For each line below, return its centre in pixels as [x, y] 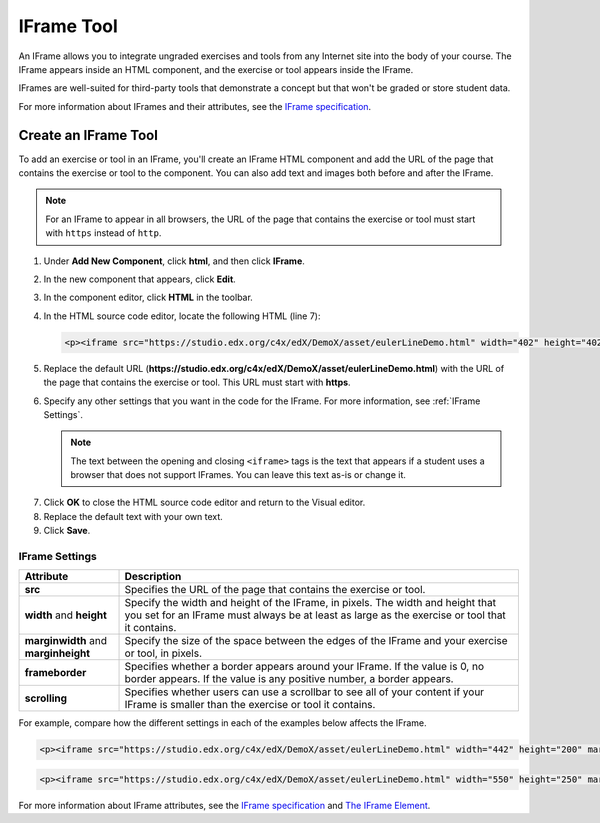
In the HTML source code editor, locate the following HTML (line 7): [182, 316]
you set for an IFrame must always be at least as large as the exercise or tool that [315, 615]
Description [153, 577]
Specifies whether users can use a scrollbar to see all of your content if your [304, 692]
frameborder [55, 673]
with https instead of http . [103, 233]
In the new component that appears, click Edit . [140, 279]
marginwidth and [66, 641]
